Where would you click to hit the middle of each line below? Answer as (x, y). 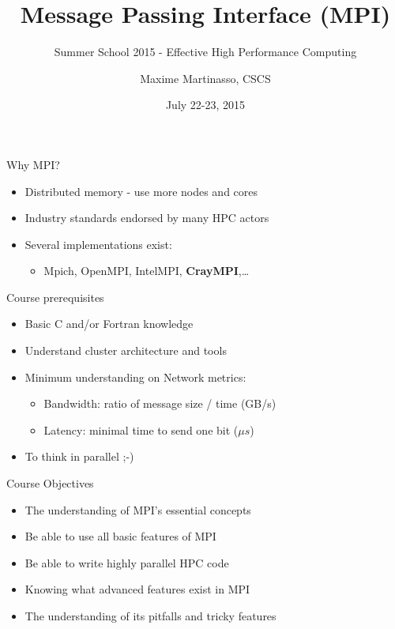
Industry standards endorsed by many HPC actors (147, 218)
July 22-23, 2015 (205, 105)
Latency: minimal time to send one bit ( (141, 429)
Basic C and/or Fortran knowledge (109, 324)
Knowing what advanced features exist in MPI (137, 589)
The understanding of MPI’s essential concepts (138, 509)
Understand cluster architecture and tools (126, 350)
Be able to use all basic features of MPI (120, 536)
